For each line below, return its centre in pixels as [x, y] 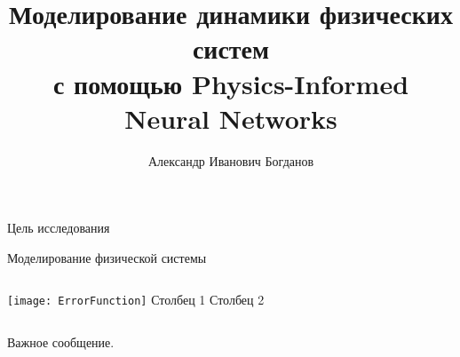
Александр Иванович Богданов [231, 160]
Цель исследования [59, 228]
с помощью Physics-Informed [231, 83]
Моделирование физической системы [107, 257]
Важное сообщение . [61, 342]
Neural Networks [231, 118]
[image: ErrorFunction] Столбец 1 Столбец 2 [136, 300]
